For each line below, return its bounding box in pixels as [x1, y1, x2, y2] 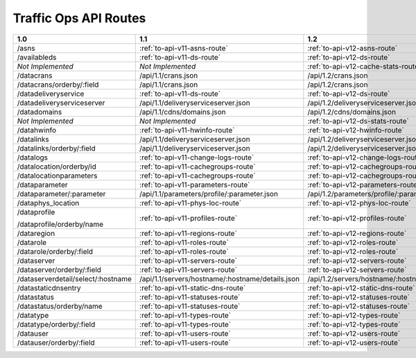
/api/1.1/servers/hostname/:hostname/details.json [139, 274, 300, 284]
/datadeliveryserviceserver [17, 98, 105, 108]
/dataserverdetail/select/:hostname [17, 274, 132, 284]
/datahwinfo [17, 125, 57, 135]
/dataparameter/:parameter [17, 189, 106, 198]
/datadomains [17, 107, 62, 117]
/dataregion [17, 228, 55, 238]
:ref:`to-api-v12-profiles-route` [307, 213, 407, 223]
